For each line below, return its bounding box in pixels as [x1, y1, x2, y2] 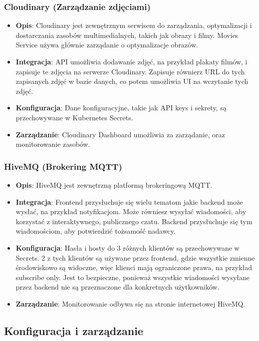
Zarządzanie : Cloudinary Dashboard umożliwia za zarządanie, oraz [15, 129, 225, 139]
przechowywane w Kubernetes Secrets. [15, 112, 133, 122]
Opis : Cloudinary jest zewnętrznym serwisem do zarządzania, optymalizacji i [15, 20, 252, 30]
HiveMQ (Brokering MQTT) [4, 160, 122, 172]
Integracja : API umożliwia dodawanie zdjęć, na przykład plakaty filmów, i [15, 56, 248, 66]
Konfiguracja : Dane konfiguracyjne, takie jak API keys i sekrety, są [15, 102, 227, 113]
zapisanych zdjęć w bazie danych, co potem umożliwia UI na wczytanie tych [15, 76, 249, 86]
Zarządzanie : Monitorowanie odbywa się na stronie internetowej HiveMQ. [15, 298, 246, 309]
